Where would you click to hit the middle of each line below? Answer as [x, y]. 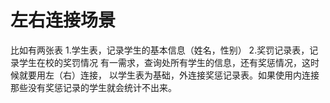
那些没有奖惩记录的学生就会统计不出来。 [93, 87]
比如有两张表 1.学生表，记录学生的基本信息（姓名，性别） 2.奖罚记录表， [160, 50]
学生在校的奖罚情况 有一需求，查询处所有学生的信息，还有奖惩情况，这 [164, 62]
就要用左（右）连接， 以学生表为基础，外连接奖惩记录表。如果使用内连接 [169, 75]
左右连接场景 [63, 20]
